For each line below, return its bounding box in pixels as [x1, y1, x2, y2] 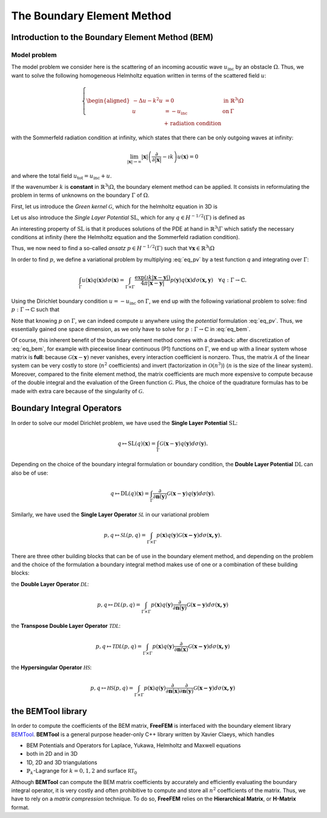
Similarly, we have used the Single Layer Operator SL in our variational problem [11, 510, 210, 518]
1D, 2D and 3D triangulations [26, 759, 97, 766]
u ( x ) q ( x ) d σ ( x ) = [82, 276, 125, 283]
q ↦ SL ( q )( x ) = [117, 440, 156, 447]
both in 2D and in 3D [26, 750, 78, 757]
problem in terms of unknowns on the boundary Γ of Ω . [11, 191, 150, 199]
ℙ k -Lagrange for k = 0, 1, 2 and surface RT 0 [26, 767, 137, 776]
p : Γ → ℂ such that [11, 306, 60, 313]
